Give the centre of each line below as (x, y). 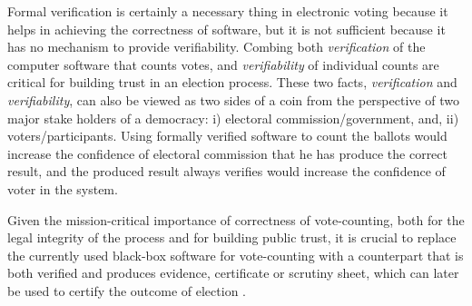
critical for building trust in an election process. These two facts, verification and (232, 82)
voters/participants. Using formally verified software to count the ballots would (227, 136)
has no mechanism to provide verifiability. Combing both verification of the (216, 47)
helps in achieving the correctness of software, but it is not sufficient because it (226, 29)
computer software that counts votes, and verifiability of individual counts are (223, 64)
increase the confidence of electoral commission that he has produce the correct (228, 153)
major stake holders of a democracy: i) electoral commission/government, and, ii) (233, 118)
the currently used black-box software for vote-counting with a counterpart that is (236, 255)
